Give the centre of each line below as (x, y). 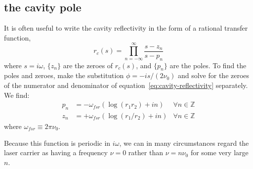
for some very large (219, 152)
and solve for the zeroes (213, 75)
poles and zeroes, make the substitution (64, 75)
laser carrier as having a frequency (56, 152)
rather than (146, 152)
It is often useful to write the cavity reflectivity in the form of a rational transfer (126, 28)
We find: (17, 95)
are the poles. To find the (208, 65)
